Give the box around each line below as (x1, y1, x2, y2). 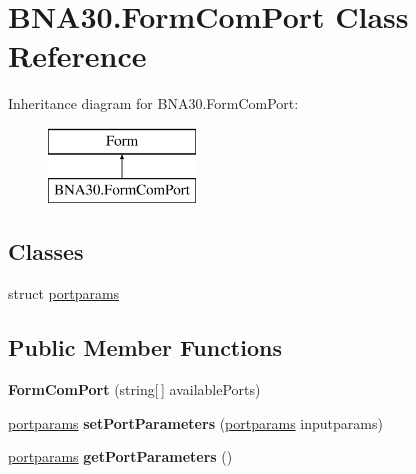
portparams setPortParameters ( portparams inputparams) (8, 412, 383, 433)
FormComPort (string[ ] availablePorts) (8, 379, 261, 400)
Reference (8, 35, 147, 76)
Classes (8, 236, 84, 267)
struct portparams (8, 283, 120, 304)
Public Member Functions (8, 332, 282, 363)
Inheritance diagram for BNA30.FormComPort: (8, 93, 299, 114)
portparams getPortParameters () (8, 446, 233, 467)
